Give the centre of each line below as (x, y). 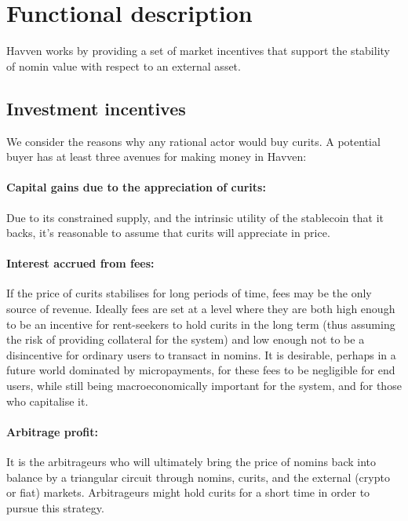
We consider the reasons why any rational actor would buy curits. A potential (193, 141)
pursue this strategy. (55, 507)
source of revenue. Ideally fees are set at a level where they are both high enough (201, 309)
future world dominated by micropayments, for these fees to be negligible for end (201, 370)
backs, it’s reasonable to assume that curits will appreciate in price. (168, 233)
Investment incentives (96, 108)
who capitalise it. (47, 401)
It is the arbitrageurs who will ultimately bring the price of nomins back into (191, 462)
